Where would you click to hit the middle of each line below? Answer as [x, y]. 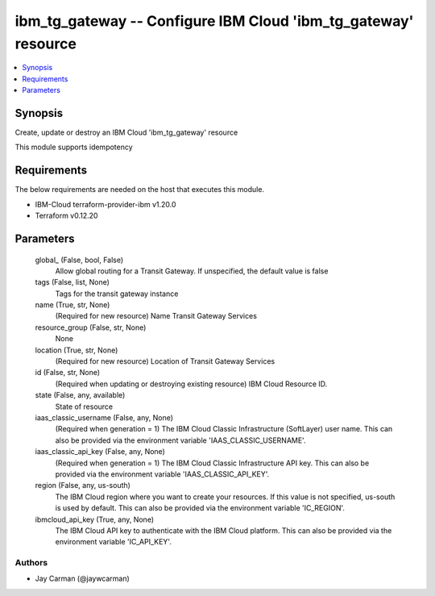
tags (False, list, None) [72, 282]
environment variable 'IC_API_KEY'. [114, 542]
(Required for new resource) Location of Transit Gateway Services [165, 361]
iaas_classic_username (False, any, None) [104, 417]
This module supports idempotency [74, 147]
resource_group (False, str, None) [91, 327]
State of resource [84, 406]
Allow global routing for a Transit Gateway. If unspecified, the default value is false [192, 271]
